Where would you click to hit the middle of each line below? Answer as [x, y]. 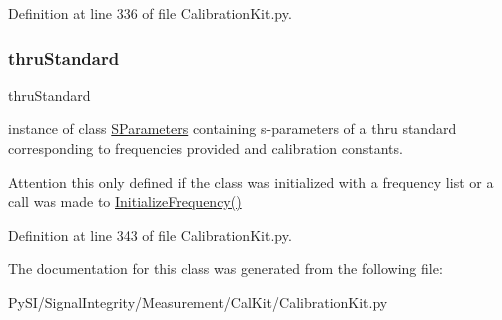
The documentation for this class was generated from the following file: [225, 268]
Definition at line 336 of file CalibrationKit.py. [150, 13]
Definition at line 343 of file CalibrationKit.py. [150, 234]
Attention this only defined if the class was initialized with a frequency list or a [251, 181]
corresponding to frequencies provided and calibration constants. [205, 148]
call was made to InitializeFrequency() [125, 201]
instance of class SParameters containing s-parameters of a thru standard [232, 128]
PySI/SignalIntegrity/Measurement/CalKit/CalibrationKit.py [198, 301]
